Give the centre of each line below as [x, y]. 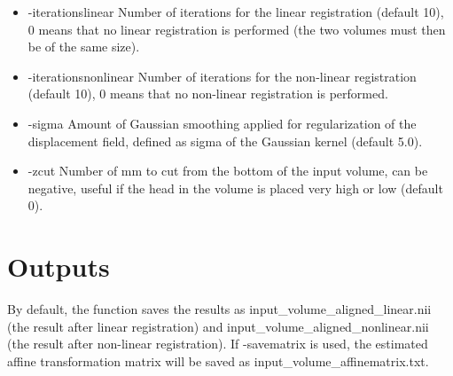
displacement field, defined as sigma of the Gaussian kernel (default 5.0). [225, 141]
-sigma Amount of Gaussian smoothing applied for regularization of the [222, 123]
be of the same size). [84, 47]
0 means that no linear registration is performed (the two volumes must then [237, 29]
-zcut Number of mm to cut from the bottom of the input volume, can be [228, 171]
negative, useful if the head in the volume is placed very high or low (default [235, 188]
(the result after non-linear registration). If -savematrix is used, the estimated [218, 344]
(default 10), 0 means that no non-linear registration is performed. [208, 94]
